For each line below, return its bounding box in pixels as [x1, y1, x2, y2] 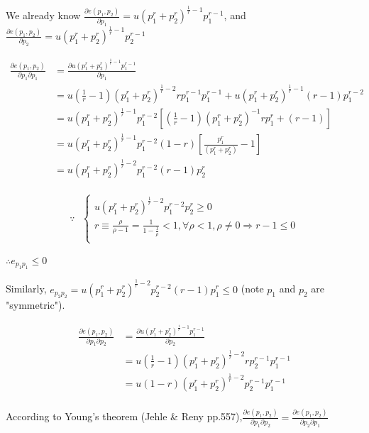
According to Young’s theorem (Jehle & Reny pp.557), [6, 409, 243, 424]
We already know [6, 8, 81, 23]
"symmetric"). [6, 297, 65, 312]
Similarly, [6, 281, 47, 296]
